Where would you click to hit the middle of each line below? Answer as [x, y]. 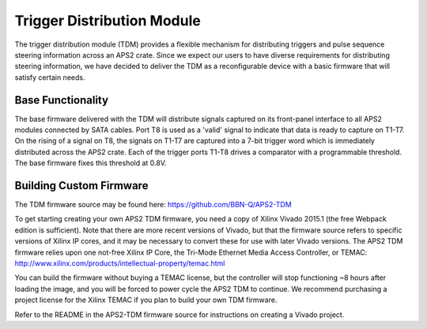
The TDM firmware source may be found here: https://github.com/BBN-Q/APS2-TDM [153, 205]
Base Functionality [62, 100]
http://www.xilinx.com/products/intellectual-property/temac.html [120, 263]
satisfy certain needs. [50, 77]
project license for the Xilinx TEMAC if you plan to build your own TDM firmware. [146, 300]
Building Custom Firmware [81, 185]
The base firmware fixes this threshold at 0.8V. [91, 163]
